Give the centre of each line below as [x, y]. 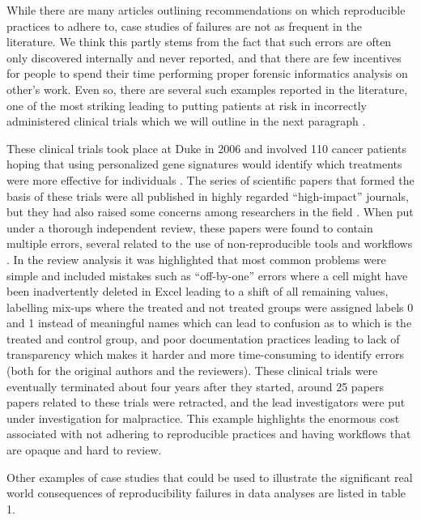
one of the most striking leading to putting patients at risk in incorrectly [187, 105]
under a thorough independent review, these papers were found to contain [190, 227]
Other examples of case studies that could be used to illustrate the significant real [210, 477]
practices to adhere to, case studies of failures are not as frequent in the [184, 26]
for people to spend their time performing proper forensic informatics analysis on [207, 73]
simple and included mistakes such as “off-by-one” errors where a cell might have [207, 275]
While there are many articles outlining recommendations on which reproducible [206, 10]
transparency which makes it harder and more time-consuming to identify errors [206, 354]
